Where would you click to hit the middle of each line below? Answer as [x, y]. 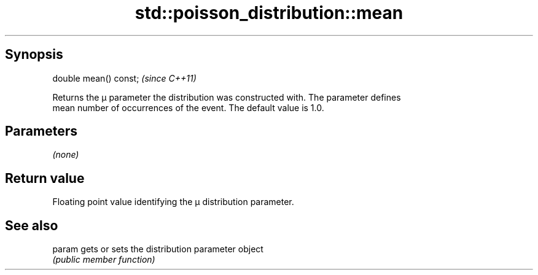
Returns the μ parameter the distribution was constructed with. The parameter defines [227, 97]
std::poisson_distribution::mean [269, 13]
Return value [45, 178]
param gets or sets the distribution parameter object [158, 249]
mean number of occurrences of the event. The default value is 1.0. [188, 107]
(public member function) [104, 260]
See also [32, 225]
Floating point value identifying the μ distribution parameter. [173, 202]
